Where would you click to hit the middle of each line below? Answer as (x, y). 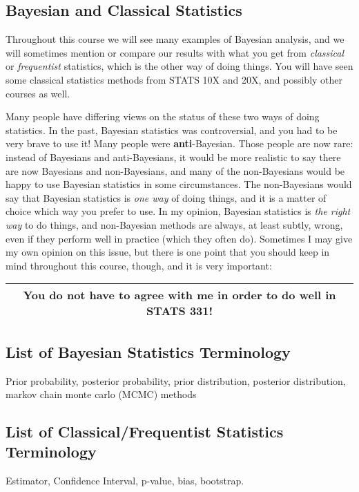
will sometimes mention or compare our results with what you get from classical (175, 52)
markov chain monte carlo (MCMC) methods (101, 394)
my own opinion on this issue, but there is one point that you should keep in (168, 252)
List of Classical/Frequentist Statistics (145, 432)
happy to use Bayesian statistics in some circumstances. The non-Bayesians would (179, 184)
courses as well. (38, 93)
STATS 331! (179, 311)
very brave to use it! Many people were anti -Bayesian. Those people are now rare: (179, 143)
